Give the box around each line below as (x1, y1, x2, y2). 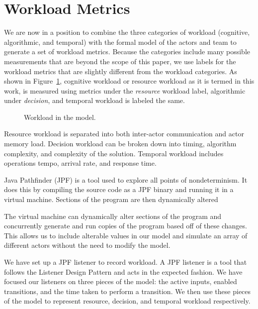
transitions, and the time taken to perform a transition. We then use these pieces (4, 286, 251, 296)
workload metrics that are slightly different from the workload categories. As (4, 66, 237, 76)
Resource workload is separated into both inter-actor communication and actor (4, 128, 244, 139)
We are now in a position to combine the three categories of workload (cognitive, (4, 27, 250, 37)
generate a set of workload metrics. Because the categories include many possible (4, 46, 251, 57)
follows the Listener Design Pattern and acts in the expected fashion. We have (4, 266, 243, 277)
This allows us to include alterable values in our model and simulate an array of (4, 230, 248, 240)
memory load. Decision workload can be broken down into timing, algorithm (4, 138, 237, 149)
